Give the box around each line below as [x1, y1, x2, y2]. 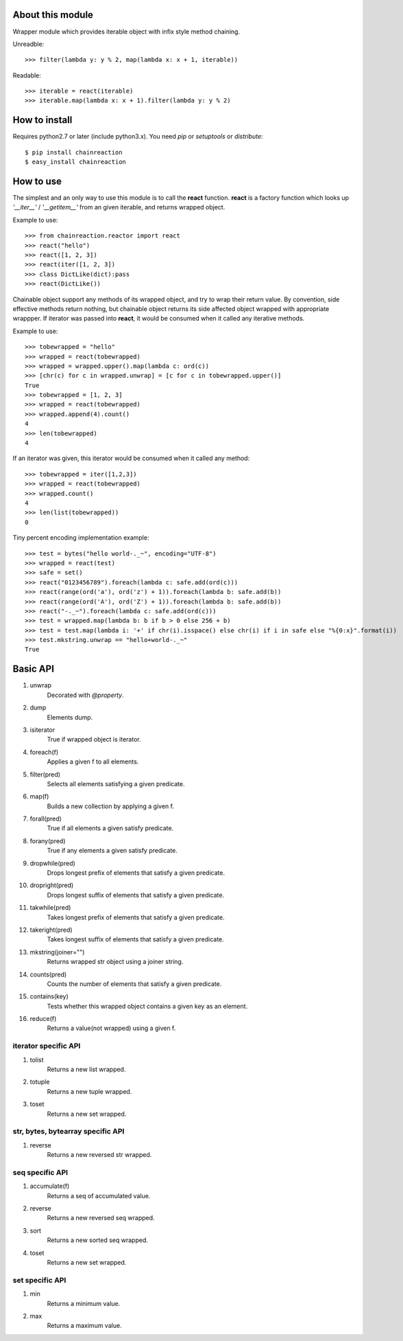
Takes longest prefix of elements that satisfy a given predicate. [47, 913, 225, 921]
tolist [29, 1055, 44, 1064]
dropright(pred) [29, 881, 74, 889]
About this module [12, 9, 94, 21]
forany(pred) [29, 836, 66, 845]
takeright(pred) [29, 926, 73, 934]
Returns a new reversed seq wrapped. [47, 1214, 155, 1222]
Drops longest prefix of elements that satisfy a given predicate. [47, 869, 225, 877]
